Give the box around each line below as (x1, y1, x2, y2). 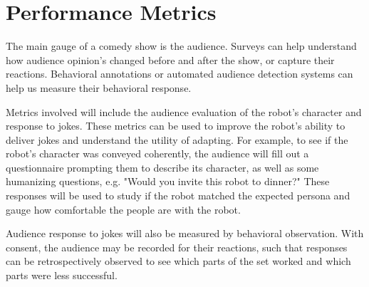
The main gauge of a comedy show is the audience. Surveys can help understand (6, 38, 357, 53)
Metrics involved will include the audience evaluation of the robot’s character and (6, 104, 362, 119)
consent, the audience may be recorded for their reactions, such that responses (6, 239, 348, 254)
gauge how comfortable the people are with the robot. (6, 202, 241, 216)
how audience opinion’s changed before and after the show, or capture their (6, 52, 335, 67)
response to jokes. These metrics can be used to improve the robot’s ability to (6, 118, 345, 133)
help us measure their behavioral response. (6, 80, 192, 95)
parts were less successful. (6, 268, 118, 283)
